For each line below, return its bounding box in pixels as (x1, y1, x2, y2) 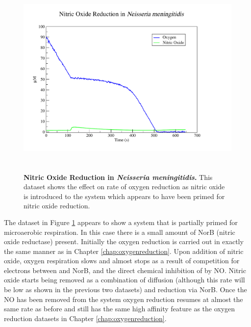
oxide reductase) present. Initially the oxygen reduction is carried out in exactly (4, 236, 244, 247)
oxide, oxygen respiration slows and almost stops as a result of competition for (4, 255, 240, 266)
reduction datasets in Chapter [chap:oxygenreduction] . (4, 313, 167, 323)
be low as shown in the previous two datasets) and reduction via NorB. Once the (4, 284, 247, 295)
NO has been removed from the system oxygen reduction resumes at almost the (4, 294, 243, 304)
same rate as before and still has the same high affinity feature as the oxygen (4, 303, 235, 314)
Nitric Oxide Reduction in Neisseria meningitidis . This (24, 172, 213, 182)
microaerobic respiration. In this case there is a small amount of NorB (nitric (4, 226, 235, 237)
